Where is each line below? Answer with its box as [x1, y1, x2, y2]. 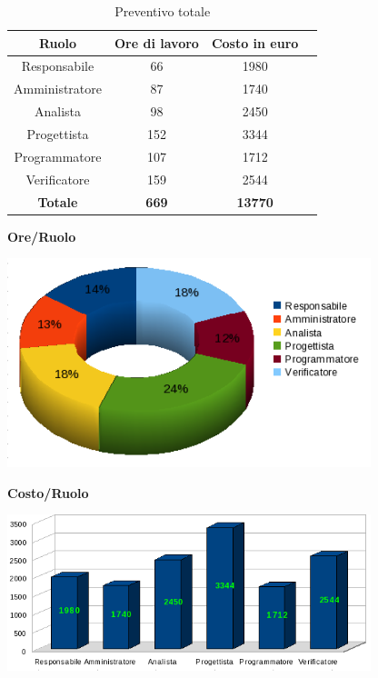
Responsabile [21, 56, 94, 75]
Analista [34, 102, 82, 121]
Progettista [26, 124, 89, 143]
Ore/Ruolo [7, 226, 76, 245]
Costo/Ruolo [7, 483, 89, 502]
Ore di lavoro [114, 33, 199, 52]
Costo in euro [211, 33, 299, 52]
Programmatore [14, 146, 102, 165]
